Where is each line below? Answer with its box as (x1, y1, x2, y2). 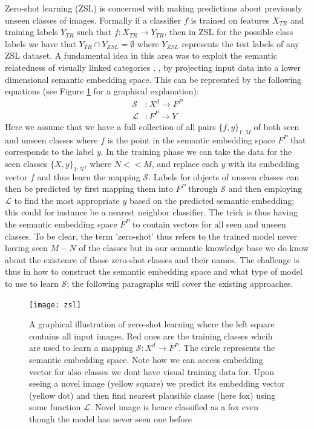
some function (29, 401, 81, 413)
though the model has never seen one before (29, 412, 192, 425)
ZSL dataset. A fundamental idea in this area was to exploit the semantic (5, 49, 278, 62)
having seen (5, 241, 48, 254)
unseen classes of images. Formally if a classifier (5, 13, 182, 26)
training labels (5, 25, 58, 38)
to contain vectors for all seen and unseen (132, 217, 286, 230)
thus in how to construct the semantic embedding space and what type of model (5, 265, 303, 278)
